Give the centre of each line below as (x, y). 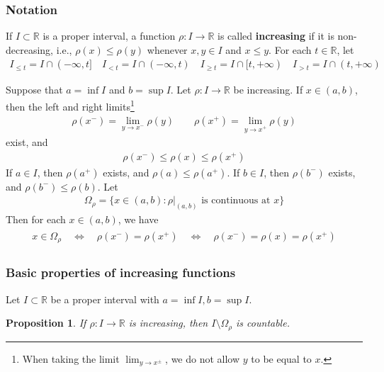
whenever (167, 49)
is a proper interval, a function (109, 36)
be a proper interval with (105, 299)
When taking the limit (71, 358)
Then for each (36, 219)
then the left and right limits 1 (70, 105)
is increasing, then (168, 323)
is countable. (263, 323)
